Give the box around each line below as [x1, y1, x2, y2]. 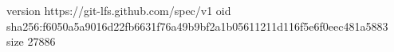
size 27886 [6, 33, 56, 50]
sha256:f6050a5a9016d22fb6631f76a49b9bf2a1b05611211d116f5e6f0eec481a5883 [6, 17, 388, 34]
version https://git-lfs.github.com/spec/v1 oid [6, 2, 231, 18]
